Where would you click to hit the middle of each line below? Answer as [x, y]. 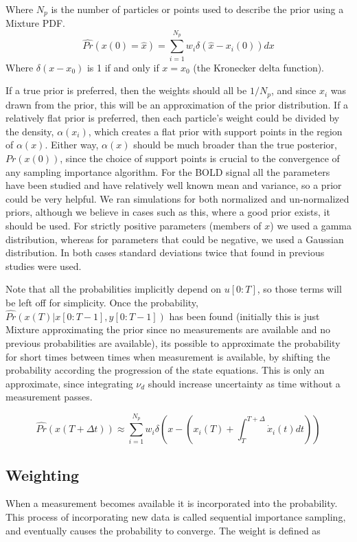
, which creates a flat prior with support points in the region [215, 131]
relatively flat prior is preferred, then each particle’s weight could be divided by [173, 118]
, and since [293, 90]
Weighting [43, 474]
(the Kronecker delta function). [259, 67]
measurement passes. [49, 397]
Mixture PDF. [35, 23]
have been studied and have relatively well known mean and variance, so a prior [174, 185]
